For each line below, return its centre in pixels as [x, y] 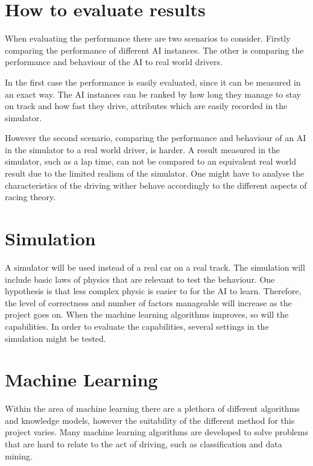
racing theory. [30, 197]
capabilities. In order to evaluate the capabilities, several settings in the [137, 326]
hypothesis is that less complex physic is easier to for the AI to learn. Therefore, [153, 291]
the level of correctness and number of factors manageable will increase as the [148, 302]
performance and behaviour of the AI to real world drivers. [114, 62]
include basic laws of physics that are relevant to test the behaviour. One [140, 279]
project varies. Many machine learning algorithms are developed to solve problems [156, 432]
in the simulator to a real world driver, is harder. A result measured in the [143, 149]
